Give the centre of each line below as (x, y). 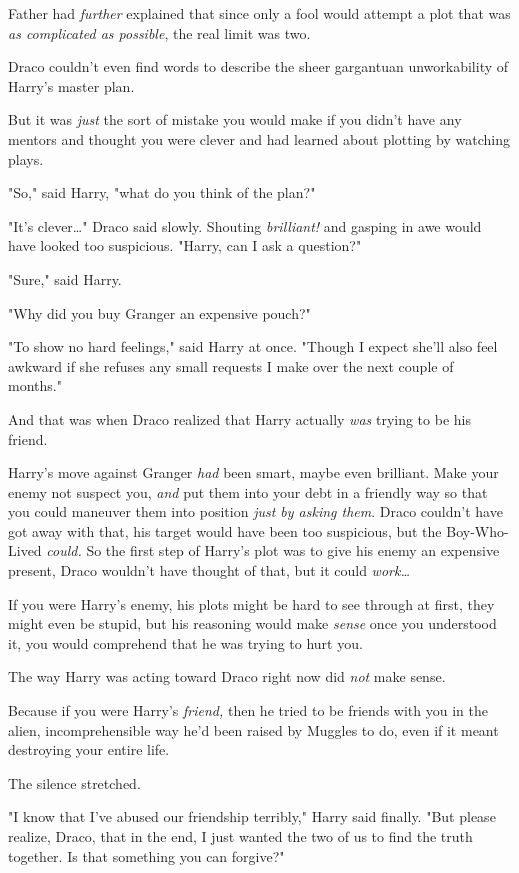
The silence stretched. (74, 782)
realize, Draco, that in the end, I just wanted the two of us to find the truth (240, 836)
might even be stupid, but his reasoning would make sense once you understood (252, 623)
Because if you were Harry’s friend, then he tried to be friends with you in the (248, 710)
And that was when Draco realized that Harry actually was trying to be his (239, 418)
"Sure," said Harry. (65, 278)
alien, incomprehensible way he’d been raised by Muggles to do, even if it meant (253, 729)
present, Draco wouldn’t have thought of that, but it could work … (209, 570)
